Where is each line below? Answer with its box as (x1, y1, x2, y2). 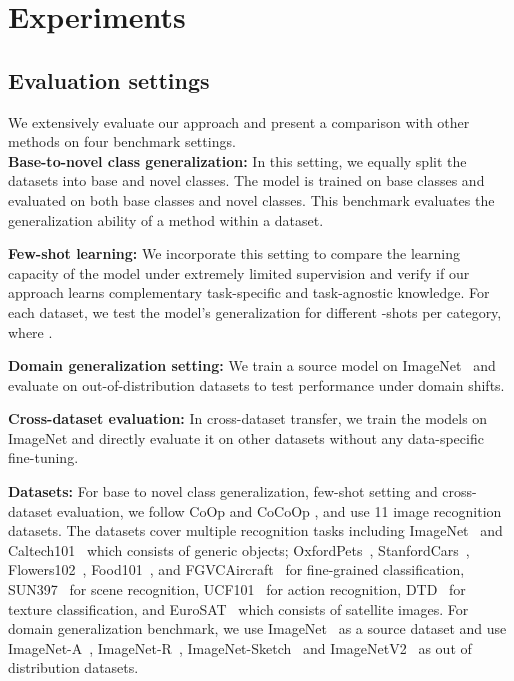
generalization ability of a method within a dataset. (8, 209, 324, 230)
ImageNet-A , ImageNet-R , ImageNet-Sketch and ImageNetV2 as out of (8, 637, 472, 658)
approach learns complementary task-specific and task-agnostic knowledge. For (8, 282, 490, 303)
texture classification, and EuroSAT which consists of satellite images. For (8, 598, 469, 619)
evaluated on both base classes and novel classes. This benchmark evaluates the (8, 189, 495, 210)
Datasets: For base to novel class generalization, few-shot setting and (8, 481, 438, 502)
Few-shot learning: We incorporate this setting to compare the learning (8, 243, 461, 264)
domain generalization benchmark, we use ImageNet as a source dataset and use (8, 618, 507, 639)
